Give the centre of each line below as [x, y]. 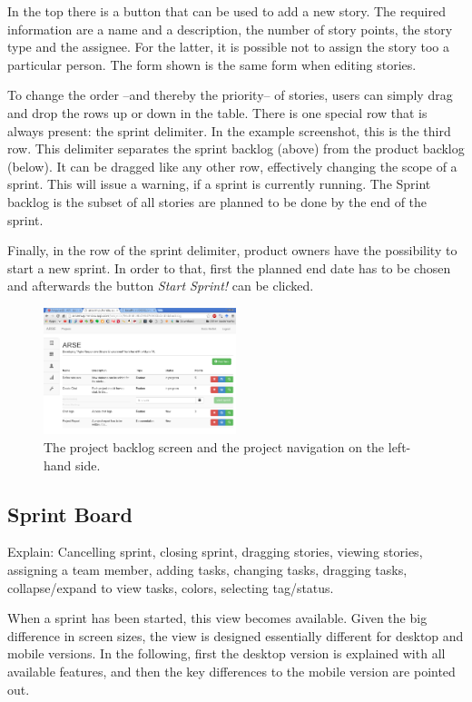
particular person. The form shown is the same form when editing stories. [212, 64]
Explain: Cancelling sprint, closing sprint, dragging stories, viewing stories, [215, 552]
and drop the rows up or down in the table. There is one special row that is [217, 112]
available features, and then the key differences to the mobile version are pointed [231, 671]
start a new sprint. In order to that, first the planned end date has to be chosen [229, 267]
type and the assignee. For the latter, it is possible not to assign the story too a [229, 47]
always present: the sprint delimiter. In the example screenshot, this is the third [229, 130]
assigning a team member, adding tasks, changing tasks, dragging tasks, [207, 569]
